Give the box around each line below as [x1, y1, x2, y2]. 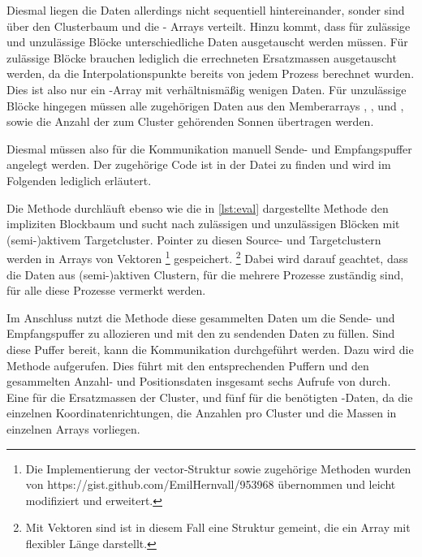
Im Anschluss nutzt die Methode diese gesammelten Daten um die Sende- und [6, 309, 395, 326]
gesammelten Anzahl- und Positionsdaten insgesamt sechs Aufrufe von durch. [6, 373, 391, 390]
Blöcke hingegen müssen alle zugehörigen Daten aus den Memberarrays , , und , [6, 97, 404, 114]
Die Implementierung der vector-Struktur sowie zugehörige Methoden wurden [25, 460, 411, 477]
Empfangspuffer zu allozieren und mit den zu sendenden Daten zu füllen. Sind [6, 325, 395, 342]
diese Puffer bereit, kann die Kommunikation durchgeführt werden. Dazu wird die [6, 340, 414, 357]
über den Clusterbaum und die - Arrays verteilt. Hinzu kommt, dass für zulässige [6, 17, 411, 34]
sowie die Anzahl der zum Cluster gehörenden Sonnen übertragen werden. [6, 113, 374, 130]
